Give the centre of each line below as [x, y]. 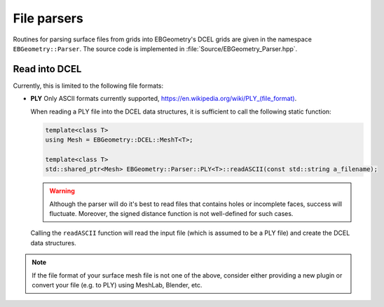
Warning [62, 191]
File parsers [48, 18]
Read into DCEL [47, 69]
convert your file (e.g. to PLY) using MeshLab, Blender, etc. [117, 285]
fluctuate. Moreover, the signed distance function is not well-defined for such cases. [171, 213]
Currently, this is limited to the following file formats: [88, 86]
